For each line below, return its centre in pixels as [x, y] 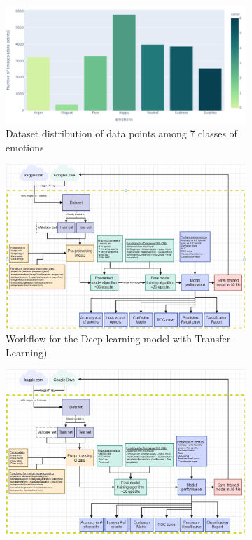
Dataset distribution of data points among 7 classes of [121, 133]
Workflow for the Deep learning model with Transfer [118, 339]
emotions [25, 147]
